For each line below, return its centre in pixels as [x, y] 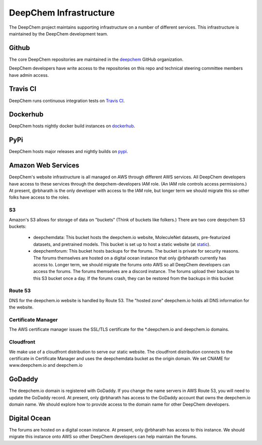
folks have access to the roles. [40, 197]
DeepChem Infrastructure [62, 13]
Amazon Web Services [44, 165]
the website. [21, 307]
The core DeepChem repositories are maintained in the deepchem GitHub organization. [96, 59]
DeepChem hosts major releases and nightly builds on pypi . [68, 152]
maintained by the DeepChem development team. [59, 34]
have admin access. [29, 75]
